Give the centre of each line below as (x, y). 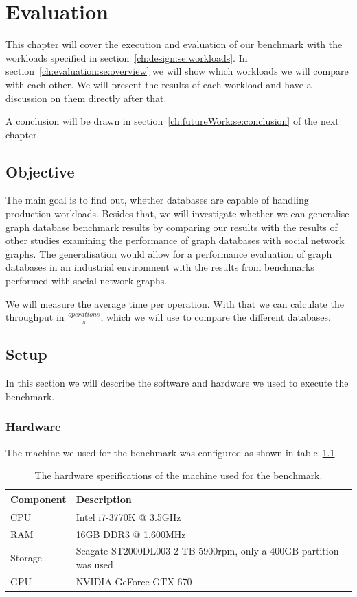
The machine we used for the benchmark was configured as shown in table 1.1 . (172, 452)
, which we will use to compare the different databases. (216, 317)
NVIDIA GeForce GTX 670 (134, 581)
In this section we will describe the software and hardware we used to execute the (177, 383)
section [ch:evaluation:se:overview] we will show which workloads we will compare (177, 71)
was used (94, 564)
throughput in (35, 317)
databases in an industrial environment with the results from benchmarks (160, 267)
